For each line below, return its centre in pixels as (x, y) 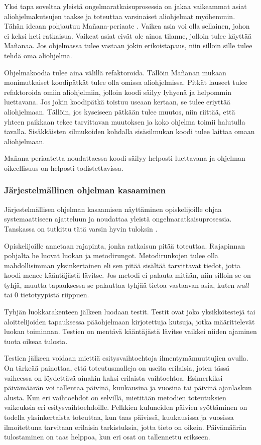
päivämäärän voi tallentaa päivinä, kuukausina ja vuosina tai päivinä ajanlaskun (128, 387)
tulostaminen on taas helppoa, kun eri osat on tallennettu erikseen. (107, 437)
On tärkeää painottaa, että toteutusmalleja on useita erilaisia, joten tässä (117, 368)
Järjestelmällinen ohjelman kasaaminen (85, 190)
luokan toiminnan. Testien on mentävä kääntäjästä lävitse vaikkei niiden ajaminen (130, 331)
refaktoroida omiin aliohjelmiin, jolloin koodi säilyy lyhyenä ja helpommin (118, 92)
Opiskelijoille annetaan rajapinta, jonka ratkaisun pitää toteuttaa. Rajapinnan (125, 245)
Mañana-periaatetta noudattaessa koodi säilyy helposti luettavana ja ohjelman (125, 158)
